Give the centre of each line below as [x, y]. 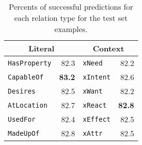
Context [109, 48]
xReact [95, 105]
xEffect [97, 119]
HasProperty [30, 63]
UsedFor [22, 119]
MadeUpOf [24, 133]
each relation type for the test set [71, 18]
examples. [71, 29]
